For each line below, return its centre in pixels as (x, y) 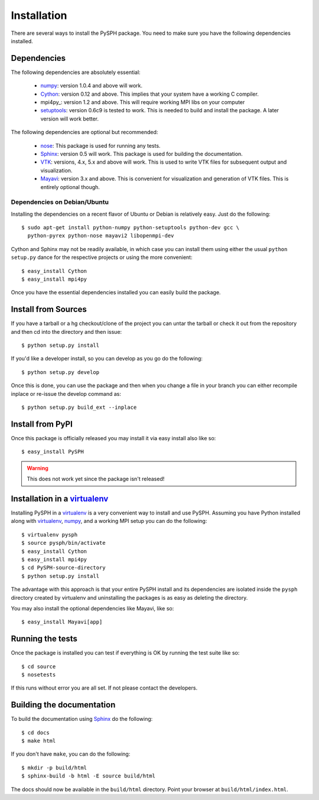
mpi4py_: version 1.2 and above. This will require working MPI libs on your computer (143, 102)
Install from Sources (49, 309)
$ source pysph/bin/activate (64, 543)
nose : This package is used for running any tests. (100, 145)
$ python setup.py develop (61, 372)
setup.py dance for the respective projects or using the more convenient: (102, 258)
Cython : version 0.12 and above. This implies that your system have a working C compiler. (150, 94)
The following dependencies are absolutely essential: (76, 72)
